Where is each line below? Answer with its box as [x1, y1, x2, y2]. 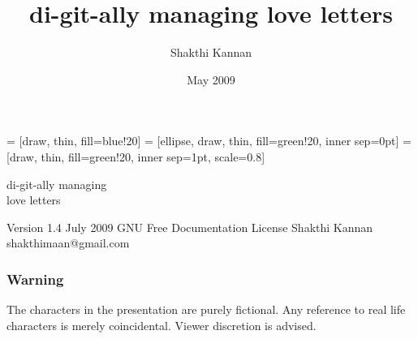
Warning [6, 268, 64, 289]
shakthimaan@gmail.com [6, 234, 130, 251]
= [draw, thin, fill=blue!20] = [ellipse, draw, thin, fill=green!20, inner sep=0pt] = [6, 132, 412, 149]
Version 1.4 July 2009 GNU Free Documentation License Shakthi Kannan [6, 218, 373, 235]
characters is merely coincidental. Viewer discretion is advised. [6, 316, 317, 333]
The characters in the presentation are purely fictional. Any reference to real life [6, 301, 406, 318]
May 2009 [187, 71, 235, 88]
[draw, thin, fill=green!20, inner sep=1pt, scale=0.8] [6, 148, 265, 165]
